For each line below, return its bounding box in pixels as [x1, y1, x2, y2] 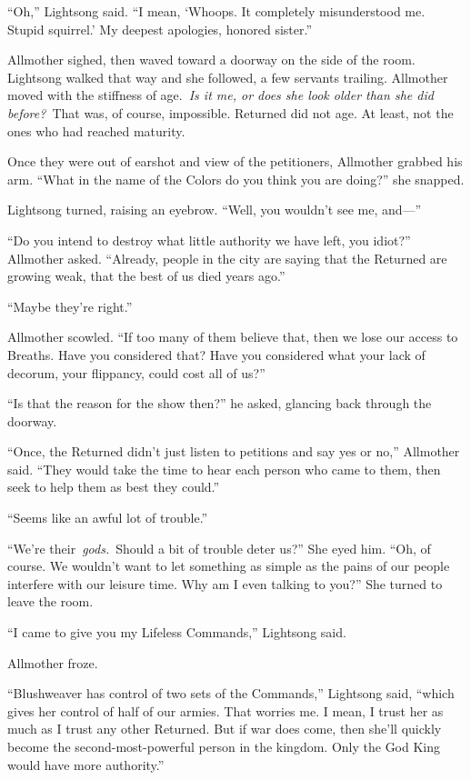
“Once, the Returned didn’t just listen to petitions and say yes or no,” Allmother [7, 442, 460, 461]
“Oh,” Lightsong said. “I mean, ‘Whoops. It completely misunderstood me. [7, 2, 426, 20]
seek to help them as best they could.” [7, 477, 220, 496]
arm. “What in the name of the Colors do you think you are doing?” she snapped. [7, 169, 465, 188]
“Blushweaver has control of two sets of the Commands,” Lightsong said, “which [7, 684, 455, 703]
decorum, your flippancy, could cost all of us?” [7, 363, 266, 382]
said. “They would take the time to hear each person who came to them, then [7, 459, 441, 478]
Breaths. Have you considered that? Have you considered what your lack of [7, 345, 426, 364]
